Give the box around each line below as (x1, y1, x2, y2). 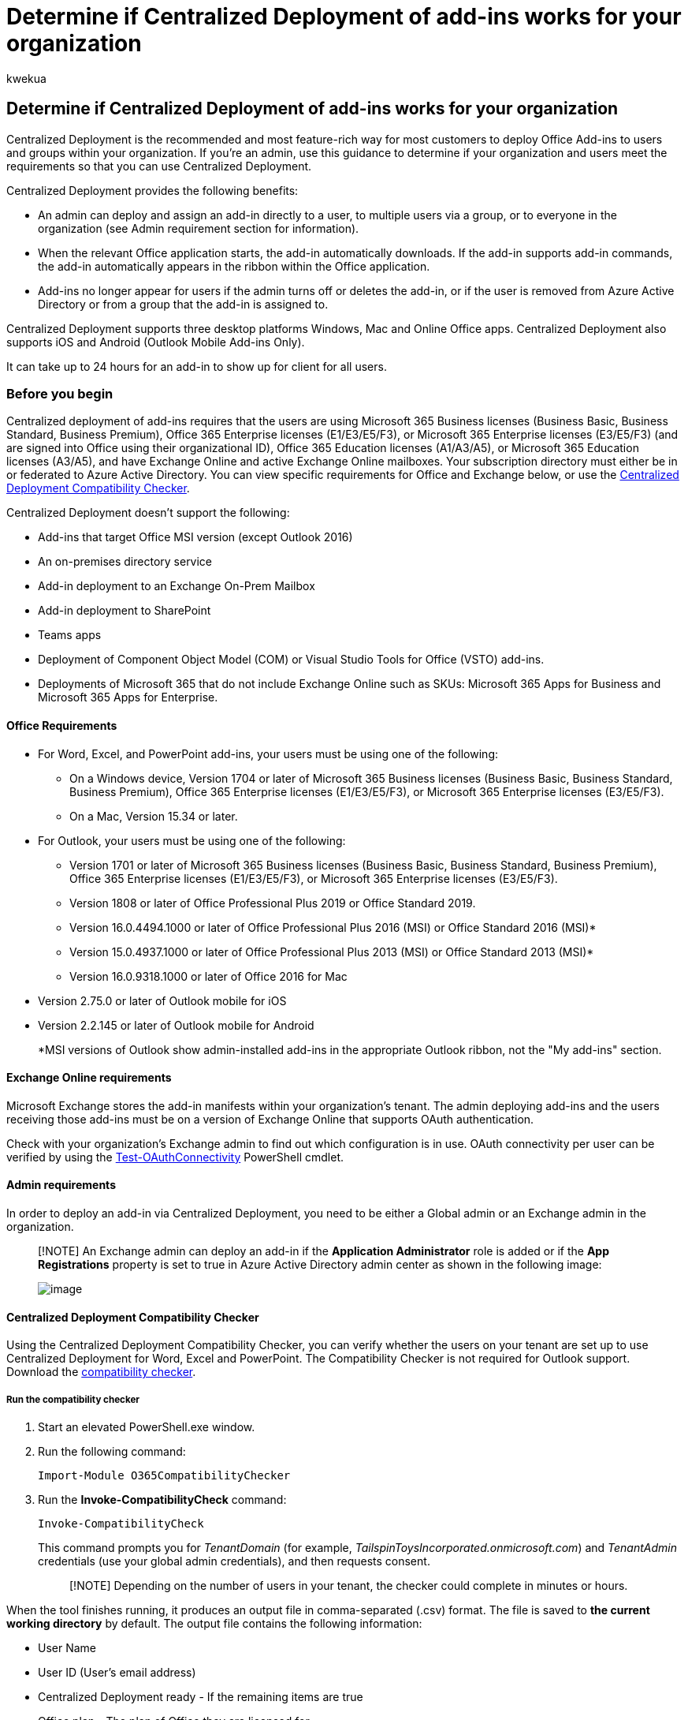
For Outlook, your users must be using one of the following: (38, 833, 346, 847)
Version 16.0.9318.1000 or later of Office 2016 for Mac (69, 969, 348, 983)
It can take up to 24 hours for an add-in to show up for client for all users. (6, 359, 387, 373)
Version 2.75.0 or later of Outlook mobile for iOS (38, 993, 287, 1008)
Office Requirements (6, 718, 117, 732)
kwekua (6, 71, 46, 85)
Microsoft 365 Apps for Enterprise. (38, 690, 218, 705)
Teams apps (38, 628, 102, 642)
